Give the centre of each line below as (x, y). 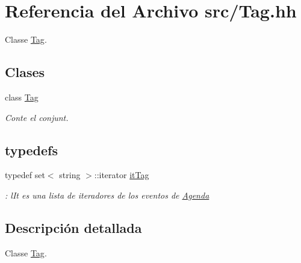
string (70, 175)
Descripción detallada (73, 227)
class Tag (22, 97)
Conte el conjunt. (37, 117)
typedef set (25, 175)
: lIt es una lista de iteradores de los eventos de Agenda (107, 195)
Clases (25, 72)
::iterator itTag (122, 175)
